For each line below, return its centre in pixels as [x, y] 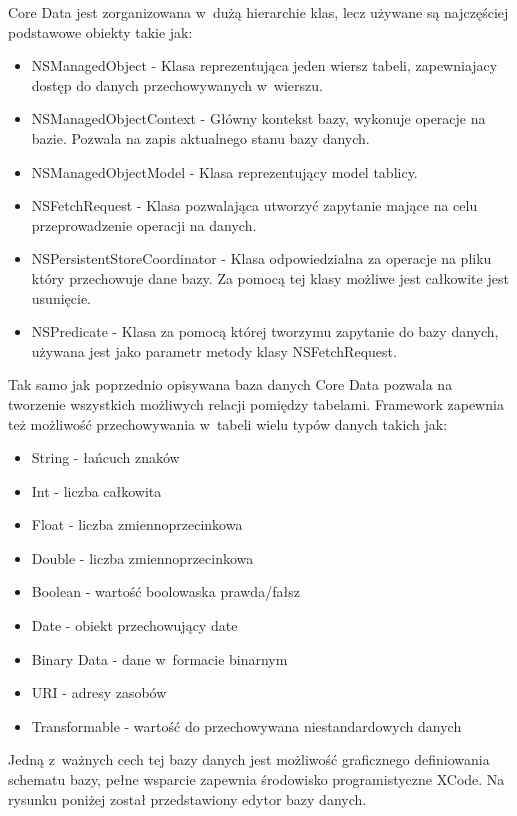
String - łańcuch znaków [105, 457]
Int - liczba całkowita [96, 490]
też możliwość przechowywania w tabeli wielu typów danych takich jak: [228, 423]
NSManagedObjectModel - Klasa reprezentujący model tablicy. [224, 171]
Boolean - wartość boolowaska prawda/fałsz [165, 591]
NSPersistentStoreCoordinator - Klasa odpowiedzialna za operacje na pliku [261, 258]
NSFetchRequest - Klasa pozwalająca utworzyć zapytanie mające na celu [254, 205]
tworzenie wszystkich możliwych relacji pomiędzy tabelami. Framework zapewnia [256, 403]
